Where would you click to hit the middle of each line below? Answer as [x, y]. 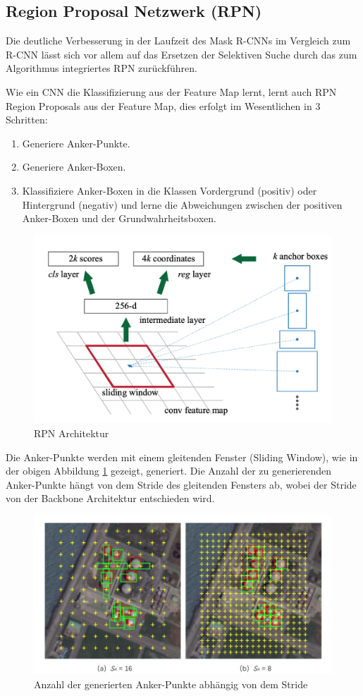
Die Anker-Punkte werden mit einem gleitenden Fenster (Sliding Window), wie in [182, 457]
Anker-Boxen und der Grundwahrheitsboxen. [119, 218]
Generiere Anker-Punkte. [76, 143]
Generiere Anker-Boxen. [74, 167]
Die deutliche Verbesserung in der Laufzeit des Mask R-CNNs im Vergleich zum [178, 41]
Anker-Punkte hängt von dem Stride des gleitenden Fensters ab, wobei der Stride [181, 484]
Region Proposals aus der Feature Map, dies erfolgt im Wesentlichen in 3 [163, 105]
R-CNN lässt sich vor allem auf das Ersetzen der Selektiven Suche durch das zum [181, 54]
